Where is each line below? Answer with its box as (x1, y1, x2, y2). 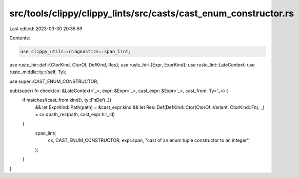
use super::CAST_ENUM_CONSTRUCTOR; (9, 78, 98, 84)
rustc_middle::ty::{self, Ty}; (9, 69, 67, 75)
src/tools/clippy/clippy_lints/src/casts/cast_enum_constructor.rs (9, 8, 294, 19)
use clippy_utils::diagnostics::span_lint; (20, 49, 132, 54)
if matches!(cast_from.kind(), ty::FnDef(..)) (22, 97, 111, 103)
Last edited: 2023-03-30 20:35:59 (9, 26, 83, 32)
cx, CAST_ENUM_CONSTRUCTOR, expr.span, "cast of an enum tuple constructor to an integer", (48, 137, 250, 143)
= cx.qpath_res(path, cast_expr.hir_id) (35, 112, 115, 118)
